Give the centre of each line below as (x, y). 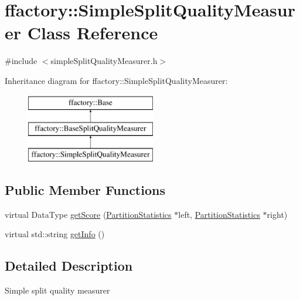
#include (21, 61)
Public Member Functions (85, 189)
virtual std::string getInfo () (55, 234)
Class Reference (93, 33)
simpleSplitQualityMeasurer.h (104, 61)
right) (277, 214)
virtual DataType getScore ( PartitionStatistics (88, 214)
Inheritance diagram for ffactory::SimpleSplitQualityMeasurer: (116, 80)
